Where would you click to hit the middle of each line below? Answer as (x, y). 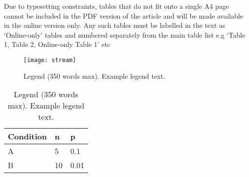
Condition (27, 136)
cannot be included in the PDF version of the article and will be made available (124, 15)
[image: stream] (50, 60)
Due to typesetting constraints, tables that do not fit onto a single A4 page (116, 6)
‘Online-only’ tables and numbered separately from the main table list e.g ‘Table (125, 34)
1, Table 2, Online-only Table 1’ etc (57, 44)
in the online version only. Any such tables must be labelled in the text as (115, 25)
